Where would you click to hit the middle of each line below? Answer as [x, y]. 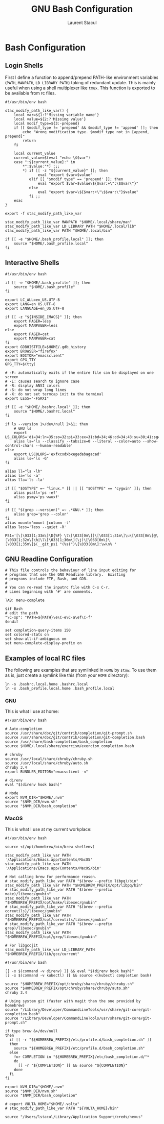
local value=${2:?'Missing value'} [50, 119]
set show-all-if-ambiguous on [36, 639]
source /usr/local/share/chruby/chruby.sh [49, 759]
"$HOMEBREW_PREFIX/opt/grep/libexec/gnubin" [51, 937]
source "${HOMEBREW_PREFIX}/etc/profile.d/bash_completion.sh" [80, 1048]
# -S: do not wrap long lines [36, 390]
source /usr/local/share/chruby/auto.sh [47, 763]
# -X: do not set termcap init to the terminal [54, 394]
